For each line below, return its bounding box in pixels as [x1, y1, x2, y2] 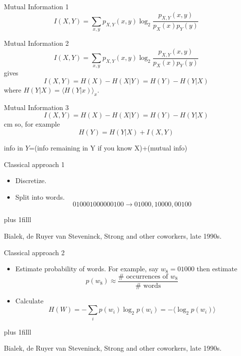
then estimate [196, 263, 238, 274]
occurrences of [126, 273, 168, 280]
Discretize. [15, 175, 47, 186]
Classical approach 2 [4, 247, 65, 257]
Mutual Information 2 [4, 38, 69, 48]
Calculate [15, 295, 44, 305]
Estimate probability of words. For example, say [15, 263, 159, 274]
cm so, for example [4, 119, 60, 129]
